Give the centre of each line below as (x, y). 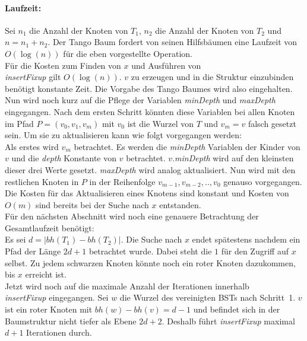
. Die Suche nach (151, 239)
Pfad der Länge (33, 251)
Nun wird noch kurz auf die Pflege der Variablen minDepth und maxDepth (140, 100)
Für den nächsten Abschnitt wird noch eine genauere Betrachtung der (132, 216)
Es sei (15, 239)
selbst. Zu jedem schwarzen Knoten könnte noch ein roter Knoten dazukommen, (150, 262)
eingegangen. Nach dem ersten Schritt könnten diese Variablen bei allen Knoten (150, 111)
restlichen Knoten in (42, 181)
